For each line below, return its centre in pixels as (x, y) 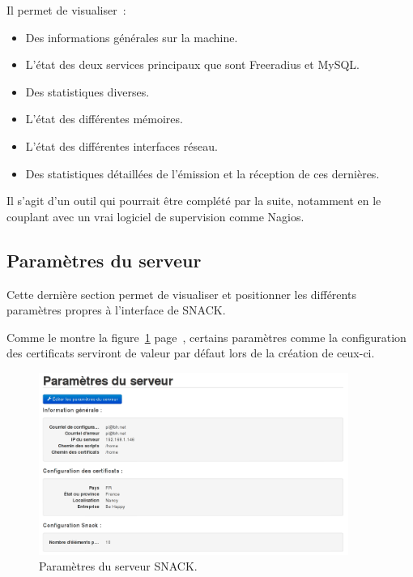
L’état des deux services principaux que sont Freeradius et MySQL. (192, 64)
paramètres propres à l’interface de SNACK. (116, 310)
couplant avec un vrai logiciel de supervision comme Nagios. (155, 216)
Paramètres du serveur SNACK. (118, 566)
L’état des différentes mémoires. (104, 119)
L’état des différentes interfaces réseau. (121, 145)
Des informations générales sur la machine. (132, 37)
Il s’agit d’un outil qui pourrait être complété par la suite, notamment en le (194, 201)
